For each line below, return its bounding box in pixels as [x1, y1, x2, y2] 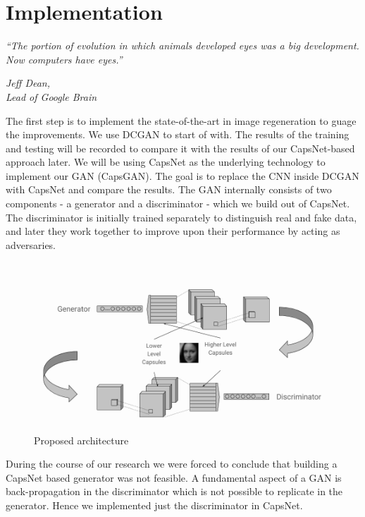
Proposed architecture [34, 432, 129, 447]
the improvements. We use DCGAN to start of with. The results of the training [6, 127, 349, 142]
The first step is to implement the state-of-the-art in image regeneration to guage [6, 113, 357, 128]
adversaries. [6, 237, 56, 252]
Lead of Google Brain [6, 89, 97, 104]
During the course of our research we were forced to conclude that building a [6, 456, 338, 471]
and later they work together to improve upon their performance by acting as [6, 224, 340, 238]
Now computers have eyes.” [6, 51, 123, 66]
